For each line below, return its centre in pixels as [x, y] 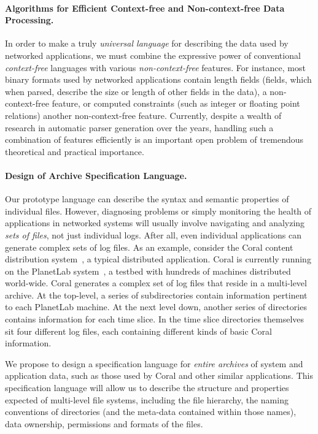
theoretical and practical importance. [75, 151]
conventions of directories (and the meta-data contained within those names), [151, 412]
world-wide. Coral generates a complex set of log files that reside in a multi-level [156, 283]
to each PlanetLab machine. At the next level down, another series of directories [156, 307]
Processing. [29, 20]
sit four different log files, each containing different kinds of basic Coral [138, 331]
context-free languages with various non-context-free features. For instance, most [155, 67]
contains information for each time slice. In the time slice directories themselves [155, 319]
